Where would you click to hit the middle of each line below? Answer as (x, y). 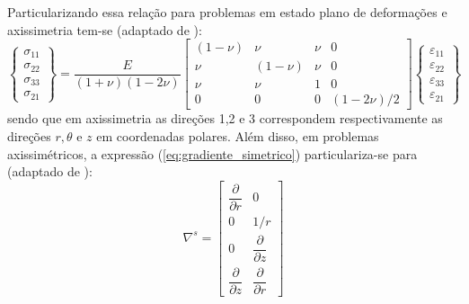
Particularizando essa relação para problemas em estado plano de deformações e (227, 12)
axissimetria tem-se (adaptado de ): (105, 29)
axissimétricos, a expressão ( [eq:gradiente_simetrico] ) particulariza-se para (212, 153)
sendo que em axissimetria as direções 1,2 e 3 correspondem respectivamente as (225, 118)
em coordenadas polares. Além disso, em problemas (238, 135)
